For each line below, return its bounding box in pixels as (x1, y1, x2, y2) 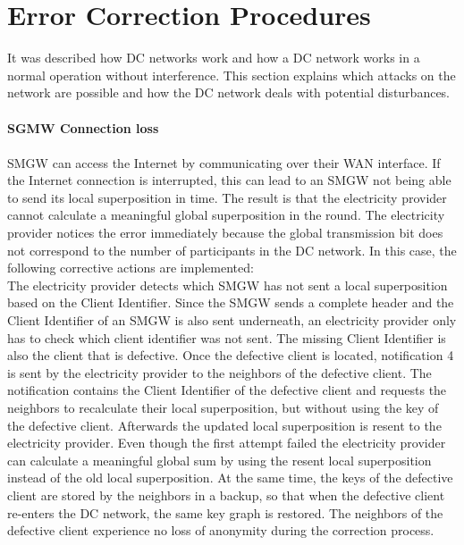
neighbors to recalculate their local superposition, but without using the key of (7, 398, 439, 416)
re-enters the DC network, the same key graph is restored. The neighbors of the (7, 503, 443, 522)
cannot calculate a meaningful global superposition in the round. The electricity (7, 205, 445, 224)
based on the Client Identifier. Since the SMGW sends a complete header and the (7, 293, 454, 312)
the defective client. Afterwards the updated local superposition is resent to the (7, 415, 442, 434)
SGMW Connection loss (7, 118, 159, 137)
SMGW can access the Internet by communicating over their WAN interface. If (7, 153, 441, 172)
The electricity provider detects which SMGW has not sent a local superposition (7, 275, 448, 294)
